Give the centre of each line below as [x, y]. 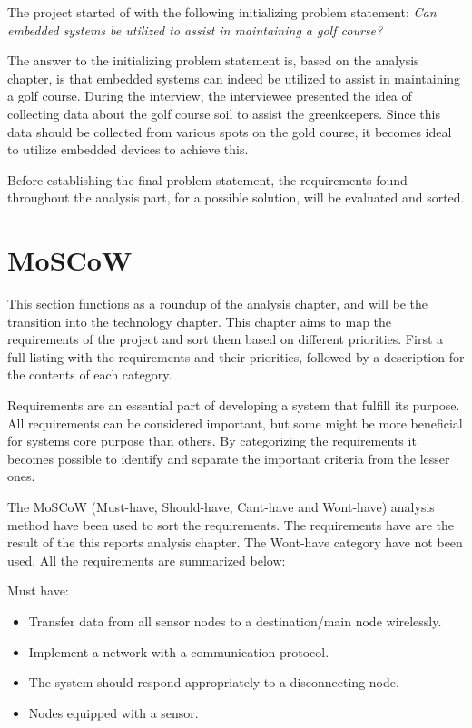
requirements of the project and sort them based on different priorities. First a [226, 339]
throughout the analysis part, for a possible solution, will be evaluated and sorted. [236, 197]
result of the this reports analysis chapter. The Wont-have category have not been [235, 542]
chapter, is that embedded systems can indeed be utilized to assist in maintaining [234, 78]
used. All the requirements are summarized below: [147, 560]
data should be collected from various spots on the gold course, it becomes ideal [230, 131]
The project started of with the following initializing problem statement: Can [222, 12]
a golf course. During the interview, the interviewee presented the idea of [210, 96]
